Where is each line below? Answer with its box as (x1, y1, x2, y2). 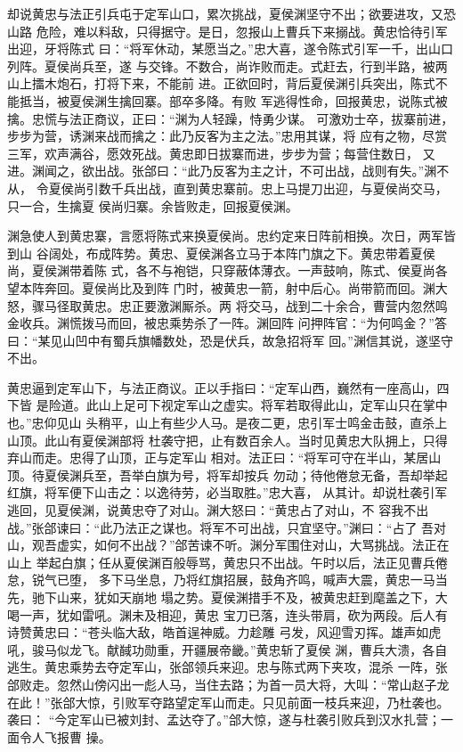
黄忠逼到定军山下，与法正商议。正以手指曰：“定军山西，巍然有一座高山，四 (7, 378, 450, 396)
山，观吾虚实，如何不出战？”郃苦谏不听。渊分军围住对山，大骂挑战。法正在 (7, 535, 450, 554)
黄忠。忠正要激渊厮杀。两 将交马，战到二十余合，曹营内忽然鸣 (81, 296, 448, 315)
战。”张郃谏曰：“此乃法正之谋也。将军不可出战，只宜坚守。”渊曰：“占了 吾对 (7, 518, 447, 536)
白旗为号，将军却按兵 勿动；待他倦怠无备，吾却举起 (143, 465, 448, 484)
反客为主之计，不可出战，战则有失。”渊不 (212, 161, 450, 180)
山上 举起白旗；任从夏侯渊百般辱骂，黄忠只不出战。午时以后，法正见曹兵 (7, 552, 435, 571)
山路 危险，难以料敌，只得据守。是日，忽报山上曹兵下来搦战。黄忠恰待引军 (7, 21, 448, 40)
